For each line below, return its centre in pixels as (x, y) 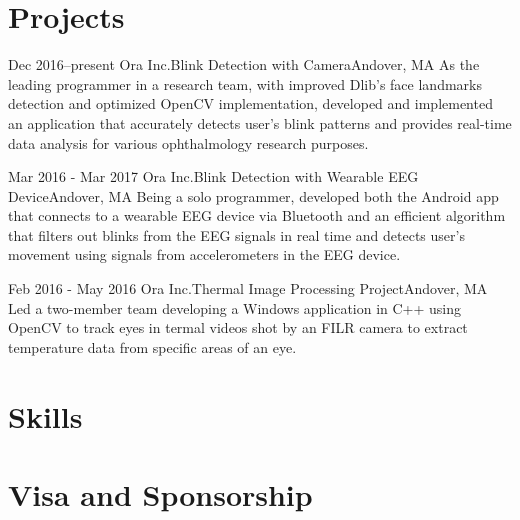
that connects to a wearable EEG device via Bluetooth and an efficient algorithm (257, 215)
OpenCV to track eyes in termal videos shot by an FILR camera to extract (238, 327)
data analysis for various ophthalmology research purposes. (188, 142)
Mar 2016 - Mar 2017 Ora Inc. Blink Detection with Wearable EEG (213, 176)
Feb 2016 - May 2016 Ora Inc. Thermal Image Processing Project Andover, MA (248, 288)
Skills (45, 415)
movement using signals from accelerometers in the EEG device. (204, 254)
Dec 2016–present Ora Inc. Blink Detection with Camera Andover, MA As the (244, 64)
